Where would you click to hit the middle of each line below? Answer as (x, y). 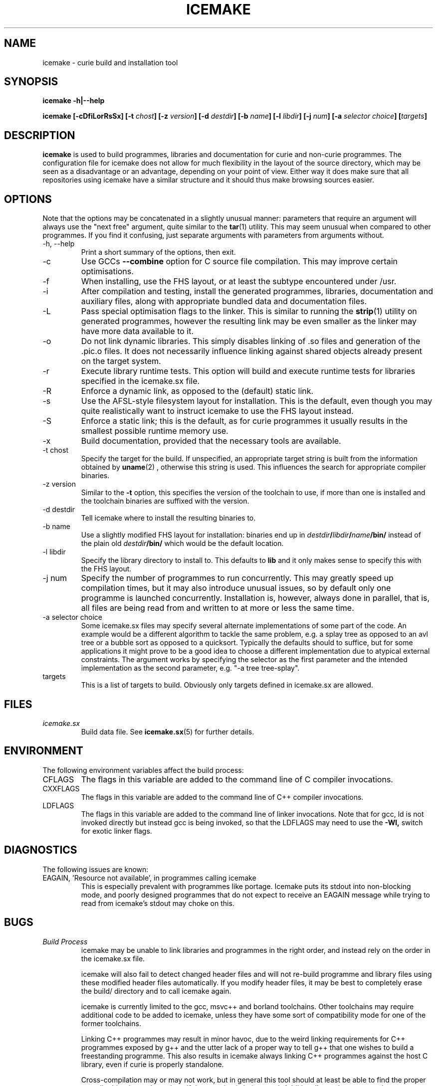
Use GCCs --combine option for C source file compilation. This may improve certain (239, 262)
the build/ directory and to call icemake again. (156, 991)
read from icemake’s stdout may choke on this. (158, 903)
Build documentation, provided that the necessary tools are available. (211, 441)
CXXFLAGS (61, 788)
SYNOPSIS (31, 82)
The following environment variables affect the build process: (143, 770)
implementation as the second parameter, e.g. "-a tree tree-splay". (190, 668)
